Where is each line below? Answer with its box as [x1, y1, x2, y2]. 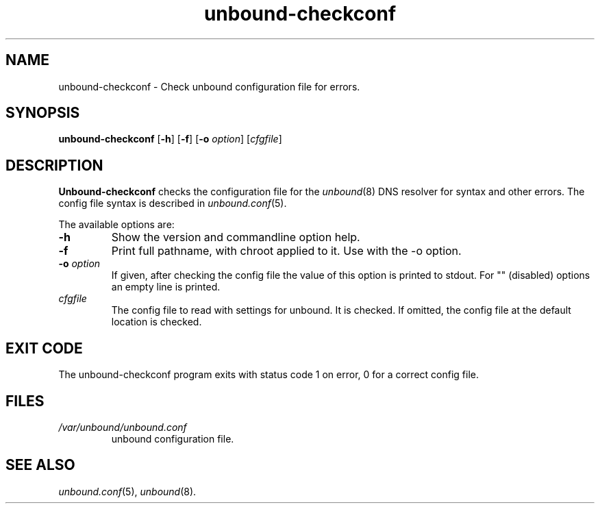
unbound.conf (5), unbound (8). [58, 485, 197, 497]
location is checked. [111, 316, 202, 328]
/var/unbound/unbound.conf [58, 421, 187, 433]
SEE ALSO [5, 456, 75, 474]
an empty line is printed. [111, 281, 221, 293]
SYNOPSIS [5, 104, 80, 122]
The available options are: [58, 219, 175, 231]
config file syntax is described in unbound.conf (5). [58, 197, 287, 210]
